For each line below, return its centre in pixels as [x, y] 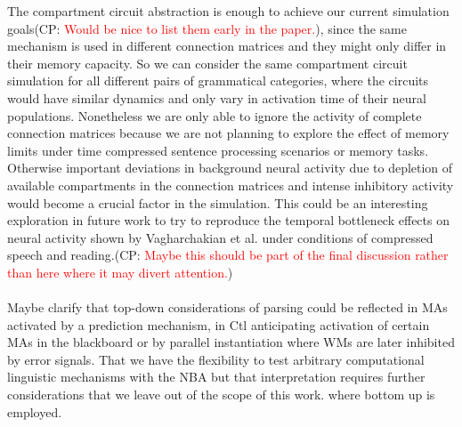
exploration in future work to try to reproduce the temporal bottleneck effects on [228, 220]
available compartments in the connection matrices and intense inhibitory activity [231, 185]
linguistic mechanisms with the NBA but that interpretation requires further [216, 377]
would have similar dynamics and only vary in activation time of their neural [217, 97]
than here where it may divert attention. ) [120, 272]
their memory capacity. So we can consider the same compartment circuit [207, 63]
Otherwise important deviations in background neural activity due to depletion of [230, 168]
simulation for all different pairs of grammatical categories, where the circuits [218, 81]
